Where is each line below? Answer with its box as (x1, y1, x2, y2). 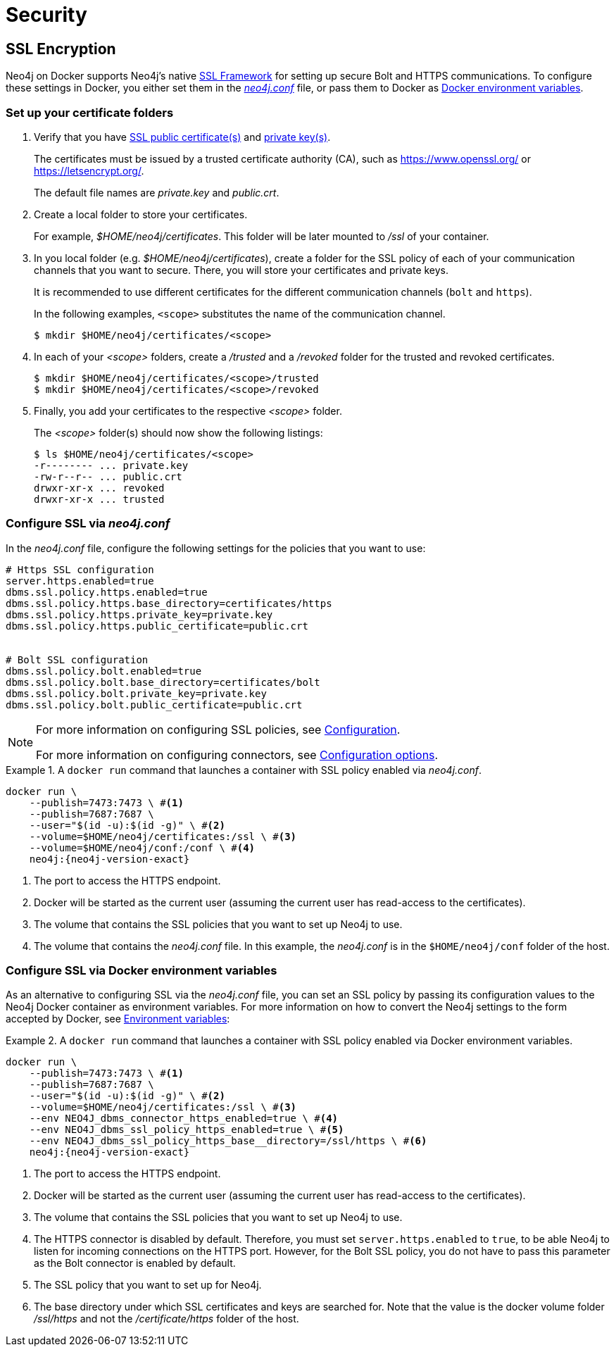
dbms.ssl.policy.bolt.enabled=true (6, 665, 202, 677)
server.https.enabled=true (6, 575, 154, 587)
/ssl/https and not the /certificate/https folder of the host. (34, 1313, 299, 1325)
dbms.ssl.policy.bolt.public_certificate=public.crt (6, 699, 303, 711)
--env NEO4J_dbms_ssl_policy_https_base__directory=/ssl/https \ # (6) (29, 1135, 427, 1147)
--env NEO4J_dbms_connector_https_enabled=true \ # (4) (29, 1113, 339, 1125)
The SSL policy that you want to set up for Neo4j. (34, 1279, 262, 1291)
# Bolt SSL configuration (6, 653, 149, 665)
